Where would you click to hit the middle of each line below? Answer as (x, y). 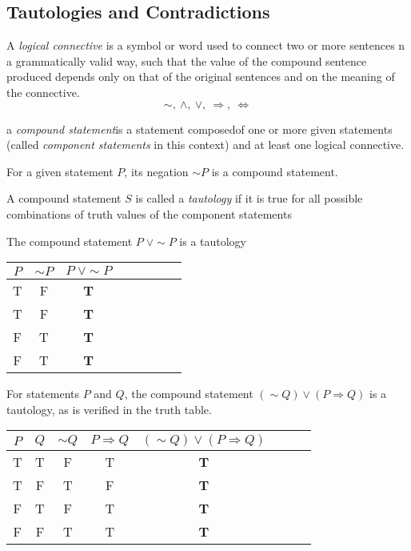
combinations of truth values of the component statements (149, 213)
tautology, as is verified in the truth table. (109, 409)
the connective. (43, 92)
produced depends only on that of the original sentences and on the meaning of (201, 76)
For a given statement (60, 171)
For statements (43, 394)
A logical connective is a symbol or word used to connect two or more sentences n (206, 45)
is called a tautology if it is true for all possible (249, 198)
